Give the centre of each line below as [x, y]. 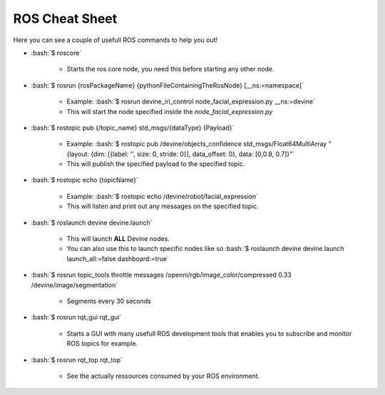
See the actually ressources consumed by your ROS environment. [163, 376]
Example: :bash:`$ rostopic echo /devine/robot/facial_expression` [163, 196]
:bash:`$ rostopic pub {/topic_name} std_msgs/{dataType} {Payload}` [133, 128]
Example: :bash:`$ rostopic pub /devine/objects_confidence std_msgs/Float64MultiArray [197, 144]
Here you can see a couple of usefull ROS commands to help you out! [115, 40]
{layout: [78, 154]
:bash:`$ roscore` [56, 53]
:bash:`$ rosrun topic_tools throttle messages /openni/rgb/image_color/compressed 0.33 [161, 275]
